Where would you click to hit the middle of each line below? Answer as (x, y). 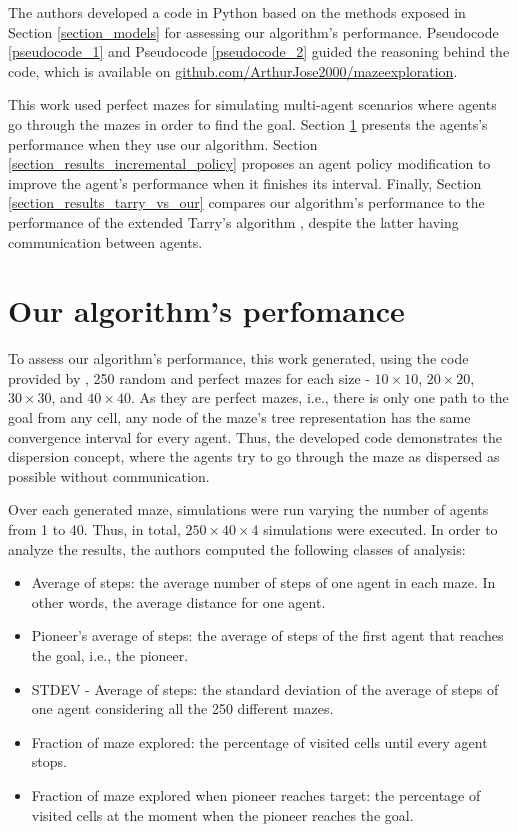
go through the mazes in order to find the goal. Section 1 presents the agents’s (248, 123)
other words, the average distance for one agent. (178, 601)
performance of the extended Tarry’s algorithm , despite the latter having (233, 221)
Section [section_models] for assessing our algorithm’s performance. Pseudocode (253, 31)
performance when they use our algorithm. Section (163, 143)
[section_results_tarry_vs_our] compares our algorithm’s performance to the (246, 202)
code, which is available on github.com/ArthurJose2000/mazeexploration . (233, 70)
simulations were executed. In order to (380, 529)
